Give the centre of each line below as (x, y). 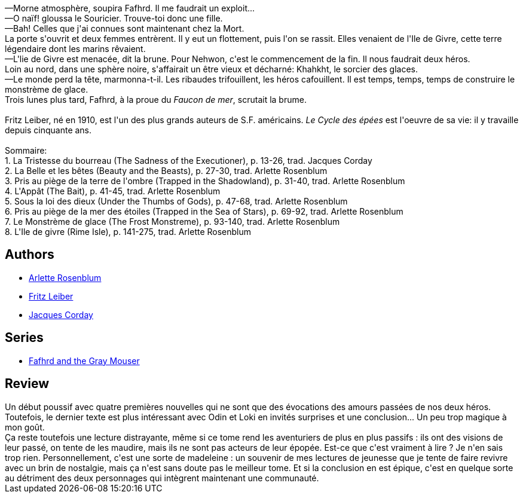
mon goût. (25, 427)
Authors (30, 255)
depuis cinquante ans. (48, 130)
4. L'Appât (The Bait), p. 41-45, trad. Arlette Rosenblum (113, 191)
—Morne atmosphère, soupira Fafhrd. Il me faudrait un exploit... (130, 8)
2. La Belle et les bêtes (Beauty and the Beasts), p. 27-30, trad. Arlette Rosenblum (166, 171)
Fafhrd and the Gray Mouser (84, 360)
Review (27, 384)
